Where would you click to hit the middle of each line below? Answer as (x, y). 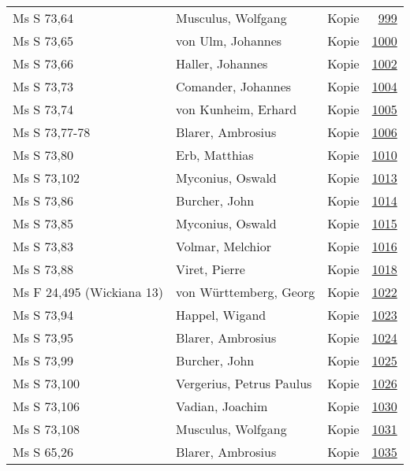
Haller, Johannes (222, 63)
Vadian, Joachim (222, 406)
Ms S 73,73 (43, 86)
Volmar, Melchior (223, 246)
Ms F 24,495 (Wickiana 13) (88, 292)
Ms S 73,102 (46, 178)
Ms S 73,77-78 (52, 132)
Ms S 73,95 (43, 337)
